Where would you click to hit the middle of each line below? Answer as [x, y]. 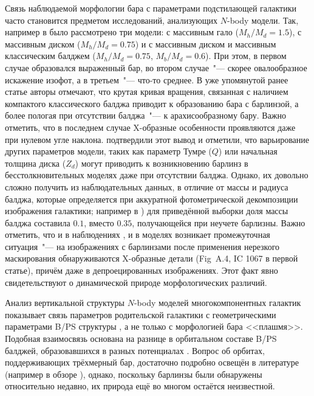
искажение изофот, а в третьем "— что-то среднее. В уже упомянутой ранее [147, 79]
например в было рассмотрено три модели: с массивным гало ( [122, 32]
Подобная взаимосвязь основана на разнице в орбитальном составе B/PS [141, 339]
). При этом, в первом [246, 56]
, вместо [99, 222]
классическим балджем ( [50, 56]
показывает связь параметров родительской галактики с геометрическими [141, 314]
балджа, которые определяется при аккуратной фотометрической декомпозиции [152, 199]
